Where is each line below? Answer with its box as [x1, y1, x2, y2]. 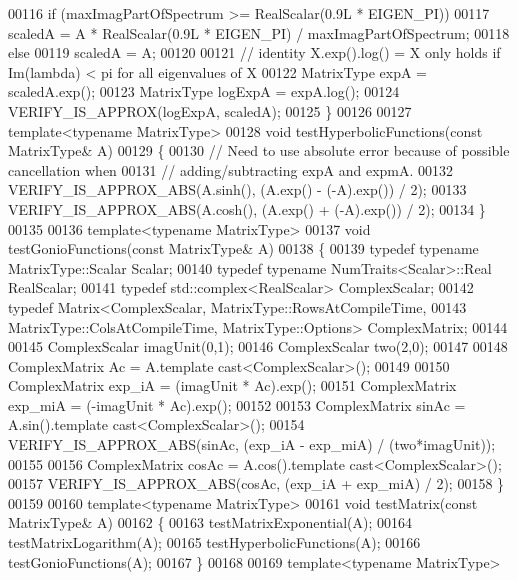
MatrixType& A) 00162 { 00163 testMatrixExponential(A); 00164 [8, 512, 413, 533]
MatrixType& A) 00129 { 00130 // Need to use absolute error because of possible [8, 140, 510, 161]
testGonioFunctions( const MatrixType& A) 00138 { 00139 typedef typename [8, 238, 479, 259]
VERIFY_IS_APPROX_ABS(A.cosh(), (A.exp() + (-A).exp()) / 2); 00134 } [8, 198, 486, 219]
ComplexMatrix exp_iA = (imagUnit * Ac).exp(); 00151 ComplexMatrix [8, 375, 457, 396]
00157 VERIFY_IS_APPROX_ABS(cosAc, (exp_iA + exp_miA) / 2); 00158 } [8, 473, 505, 494]
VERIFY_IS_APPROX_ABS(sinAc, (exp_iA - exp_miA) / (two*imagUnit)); [8, 434, 496, 455]
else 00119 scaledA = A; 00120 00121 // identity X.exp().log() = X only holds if [8, 42, 501, 63]
